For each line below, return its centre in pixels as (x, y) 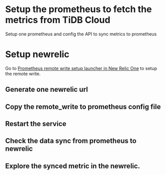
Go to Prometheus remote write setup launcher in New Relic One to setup (81, 68)
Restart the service (36, 124)
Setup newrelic (37, 54)
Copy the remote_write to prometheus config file (83, 107)
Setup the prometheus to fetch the (78, 9)
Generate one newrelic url (47, 90)
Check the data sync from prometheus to (71, 141)
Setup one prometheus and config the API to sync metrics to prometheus (81, 34)
